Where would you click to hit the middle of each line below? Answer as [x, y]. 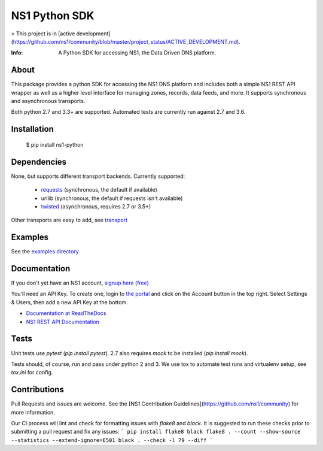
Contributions [37, 390]
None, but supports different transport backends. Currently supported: [98, 176]
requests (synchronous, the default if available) [99, 190]
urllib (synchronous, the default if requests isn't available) [112, 198]
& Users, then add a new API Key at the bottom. [69, 302]
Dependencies [39, 162]
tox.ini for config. [32, 373]
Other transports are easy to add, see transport [69, 220]
